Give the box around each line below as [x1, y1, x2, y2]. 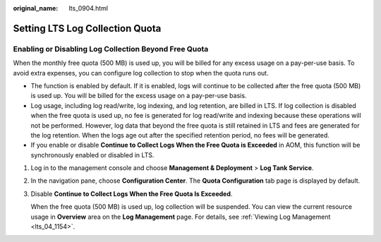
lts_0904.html [68, 4, 109, 12]
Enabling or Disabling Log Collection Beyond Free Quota [13, 44, 209, 54]
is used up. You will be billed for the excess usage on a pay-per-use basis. [30, 92, 247, 100]
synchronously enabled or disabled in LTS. [30, 150, 155, 159]
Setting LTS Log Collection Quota [13, 22, 162, 35]
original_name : [13, 4, 59, 12]
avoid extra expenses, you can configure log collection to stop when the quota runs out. [13, 68, 269, 77]
